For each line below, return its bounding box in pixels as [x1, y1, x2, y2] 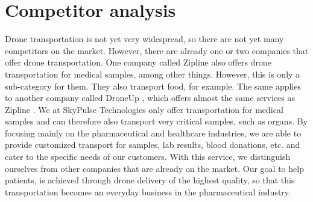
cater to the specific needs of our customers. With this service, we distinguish [5, 150, 291, 163]
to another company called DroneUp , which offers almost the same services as [5, 91, 296, 104]
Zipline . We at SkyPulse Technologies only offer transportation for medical [5, 103, 283, 115]
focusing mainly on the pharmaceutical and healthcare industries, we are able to [5, 126, 302, 139]
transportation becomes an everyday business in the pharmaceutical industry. [5, 185, 291, 198]
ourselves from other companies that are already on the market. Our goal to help [5, 162, 304, 174]
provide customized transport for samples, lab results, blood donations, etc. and [5, 138, 300, 151]
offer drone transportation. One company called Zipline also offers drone [5, 56, 271, 69]
